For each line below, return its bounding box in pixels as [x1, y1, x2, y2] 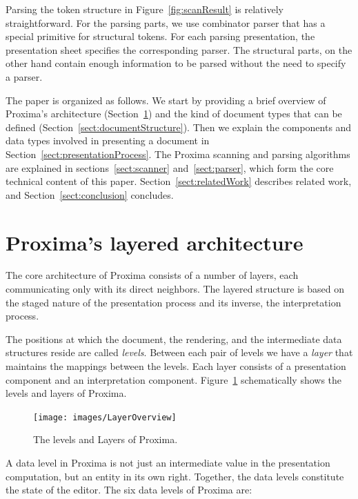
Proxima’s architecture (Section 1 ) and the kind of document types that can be [6, 106, 342, 121]
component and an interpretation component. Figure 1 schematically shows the [6, 372, 342, 387]
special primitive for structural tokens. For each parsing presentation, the [6, 29, 315, 43]
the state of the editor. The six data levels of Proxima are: [6, 482, 252, 497]
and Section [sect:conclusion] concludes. [6, 187, 174, 202]
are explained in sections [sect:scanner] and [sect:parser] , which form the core [6, 160, 334, 175]
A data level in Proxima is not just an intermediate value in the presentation [6, 456, 330, 470]
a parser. [6, 69, 43, 84]
